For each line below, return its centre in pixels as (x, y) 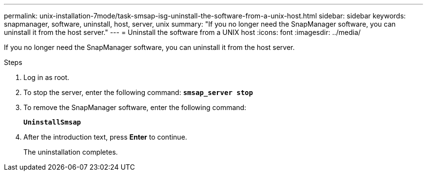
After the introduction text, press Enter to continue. (105, 137)
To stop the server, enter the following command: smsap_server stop (138, 92)
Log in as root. (47, 77)
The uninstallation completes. (71, 152)
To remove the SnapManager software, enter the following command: (135, 107)
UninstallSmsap (52, 122)
